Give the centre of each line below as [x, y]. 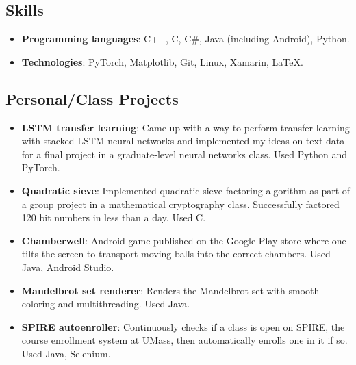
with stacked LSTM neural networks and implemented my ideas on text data [183, 141]
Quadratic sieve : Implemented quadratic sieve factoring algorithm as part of [186, 190]
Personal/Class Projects [92, 98]
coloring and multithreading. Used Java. [106, 304]
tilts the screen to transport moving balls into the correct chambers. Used [176, 254]
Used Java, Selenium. [66, 353]
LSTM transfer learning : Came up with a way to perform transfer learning [186, 127]
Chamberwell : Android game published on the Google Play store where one [184, 240]
